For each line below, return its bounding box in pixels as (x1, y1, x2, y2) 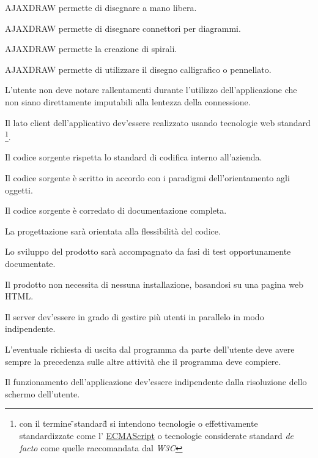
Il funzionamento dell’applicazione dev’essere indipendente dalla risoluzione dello (5, 375, 307, 388)
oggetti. (5, 183, 33, 196)
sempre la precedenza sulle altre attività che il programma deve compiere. (5, 355, 281, 367)
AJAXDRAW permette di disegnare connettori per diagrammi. (5, 21, 241, 34)
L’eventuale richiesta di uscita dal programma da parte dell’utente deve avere (5, 342, 295, 355)
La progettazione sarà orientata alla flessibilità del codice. (5, 224, 221, 237)
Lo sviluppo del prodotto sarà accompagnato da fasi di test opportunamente (5, 245, 291, 258)
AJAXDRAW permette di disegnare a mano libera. (5, 1, 197, 13)
